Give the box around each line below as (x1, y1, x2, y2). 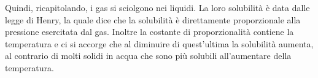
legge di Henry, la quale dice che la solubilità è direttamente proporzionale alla (5, 13, 301, 26)
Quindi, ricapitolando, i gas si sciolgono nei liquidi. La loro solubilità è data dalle (5, 1, 310, 14)
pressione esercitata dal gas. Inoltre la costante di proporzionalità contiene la (5, 25, 294, 38)
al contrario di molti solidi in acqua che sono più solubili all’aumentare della (5, 49, 292, 62)
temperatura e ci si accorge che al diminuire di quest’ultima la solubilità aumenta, (5, 37, 314, 50)
